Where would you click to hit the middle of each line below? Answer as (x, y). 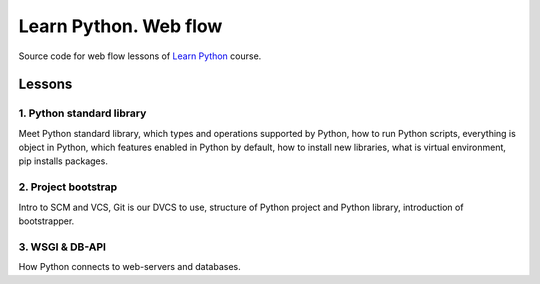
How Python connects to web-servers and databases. (129, 267)
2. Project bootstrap (68, 187)
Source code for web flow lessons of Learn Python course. (140, 56)
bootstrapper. (46, 221)
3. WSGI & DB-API (62, 247)
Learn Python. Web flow (120, 26)
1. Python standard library (82, 113)
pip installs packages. (63, 161)
